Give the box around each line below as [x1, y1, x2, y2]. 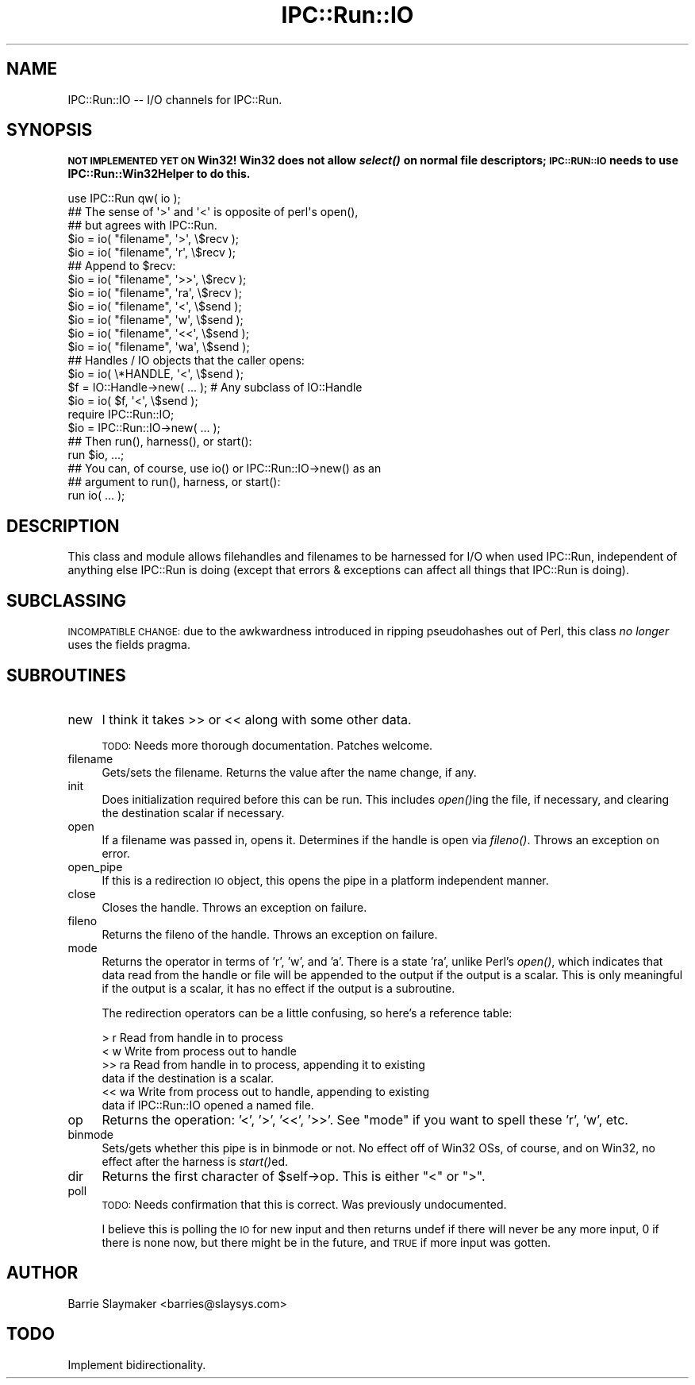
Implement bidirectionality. [67, 1357, 206, 1371]
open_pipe [67, 859, 123, 874]
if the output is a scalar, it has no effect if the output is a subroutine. [102, 981, 455, 995]
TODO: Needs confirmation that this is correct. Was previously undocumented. [102, 1197, 507, 1211]
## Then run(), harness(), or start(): [67, 434, 252, 449]
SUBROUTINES [6, 665, 126, 685]
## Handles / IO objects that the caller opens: [67, 353, 305, 368]
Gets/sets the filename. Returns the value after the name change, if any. [102, 765, 477, 779]
